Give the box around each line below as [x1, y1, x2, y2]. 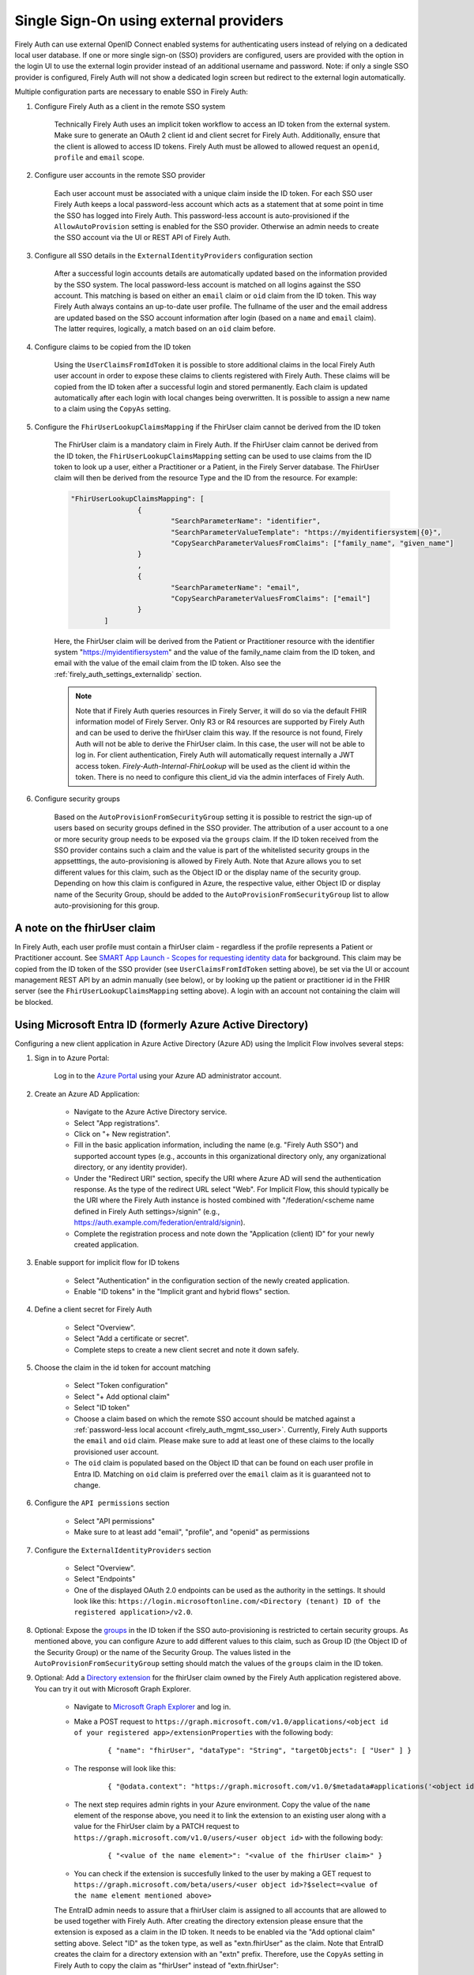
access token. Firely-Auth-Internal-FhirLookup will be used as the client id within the [75, 761, 351, 770]
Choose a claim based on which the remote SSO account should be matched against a [73, 1414, 355, 1424]
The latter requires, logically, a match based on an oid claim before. [54, 324, 276, 333]
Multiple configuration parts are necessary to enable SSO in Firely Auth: [14, 87, 249, 96]
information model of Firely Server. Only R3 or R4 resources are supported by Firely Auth [75, 717, 365, 727]
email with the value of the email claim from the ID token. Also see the [54, 658, 281, 668]
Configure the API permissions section [34, 1498, 170, 1508]
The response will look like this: [73, 1763, 177, 1773]
